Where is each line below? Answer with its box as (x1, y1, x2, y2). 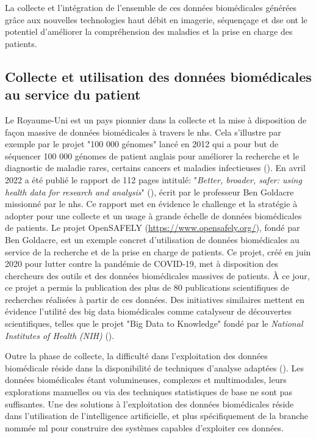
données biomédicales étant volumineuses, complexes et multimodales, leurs (5, 373, 287, 386)
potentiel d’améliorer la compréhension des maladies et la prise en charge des (5, 25, 293, 38)
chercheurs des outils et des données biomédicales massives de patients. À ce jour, (5, 269, 310, 282)
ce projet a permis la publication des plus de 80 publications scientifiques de (5, 281, 290, 294)
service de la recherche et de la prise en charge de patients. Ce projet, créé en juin (5, 245, 311, 258)
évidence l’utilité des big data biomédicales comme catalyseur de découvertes (5, 305, 292, 318)
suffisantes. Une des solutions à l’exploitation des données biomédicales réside (5, 397, 294, 410)
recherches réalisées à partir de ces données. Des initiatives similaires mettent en (5, 293, 305, 305)
